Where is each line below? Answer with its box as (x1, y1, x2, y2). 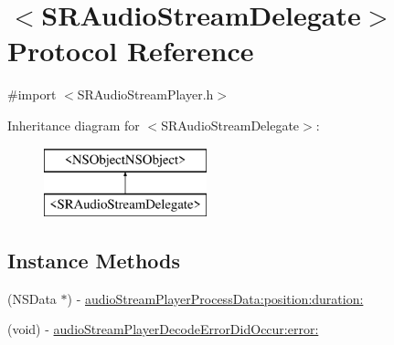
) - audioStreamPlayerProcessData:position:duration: (67, 288, 364, 308)
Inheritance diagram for (7, 115, 140, 134)
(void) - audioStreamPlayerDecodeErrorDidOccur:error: (7, 319, 319, 339)
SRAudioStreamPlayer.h (77, 85, 214, 104)
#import (7, 85, 57, 104)
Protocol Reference (7, 32, 254, 69)
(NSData (7, 288, 57, 308)
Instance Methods (7, 246, 180, 275)
